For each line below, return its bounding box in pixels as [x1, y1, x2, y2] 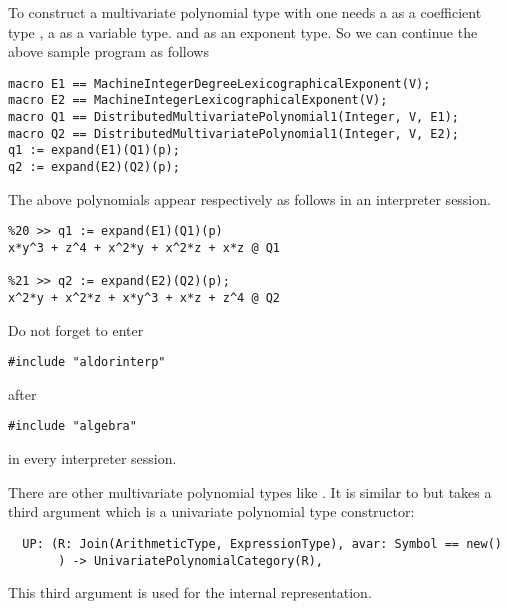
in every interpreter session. [8, 448, 177, 469]
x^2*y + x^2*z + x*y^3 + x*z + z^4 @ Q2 [8, 290, 281, 305]
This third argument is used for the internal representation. [8, 582, 372, 603]
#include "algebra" [8, 419, 137, 434]
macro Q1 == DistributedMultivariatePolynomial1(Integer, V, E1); [8, 110, 460, 125]
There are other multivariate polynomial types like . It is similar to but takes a [8, 481, 492, 502]
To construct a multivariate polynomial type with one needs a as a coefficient [8, 2, 482, 22]
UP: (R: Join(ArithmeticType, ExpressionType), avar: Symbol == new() [22, 536, 502, 551]
